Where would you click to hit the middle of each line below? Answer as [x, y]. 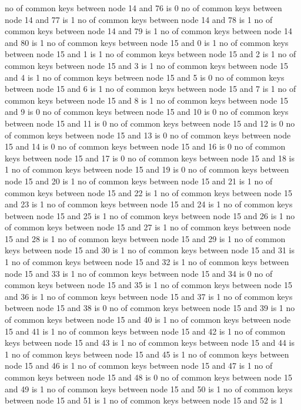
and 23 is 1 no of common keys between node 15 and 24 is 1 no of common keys [149, 204]
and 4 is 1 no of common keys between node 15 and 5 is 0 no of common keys [145, 77]
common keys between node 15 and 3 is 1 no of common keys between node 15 [146, 65]
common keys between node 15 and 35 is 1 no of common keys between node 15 [148, 285]
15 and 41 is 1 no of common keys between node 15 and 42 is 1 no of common [145, 331]
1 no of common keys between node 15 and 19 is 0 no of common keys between [147, 169]
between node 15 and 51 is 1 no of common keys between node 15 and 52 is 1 [144, 400]
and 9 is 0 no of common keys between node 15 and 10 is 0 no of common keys [147, 112]
